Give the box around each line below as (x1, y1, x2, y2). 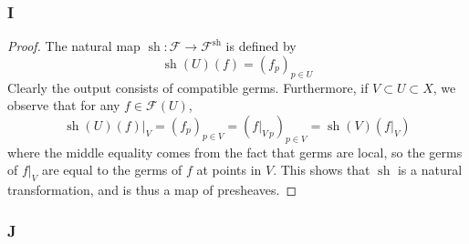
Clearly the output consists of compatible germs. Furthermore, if (7, 77, 369, 97)
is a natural (397, 160, 463, 179)
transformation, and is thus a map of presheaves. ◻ (7, 179, 297, 198)
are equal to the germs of (41, 160, 182, 179)
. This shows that (273, 160, 370, 179)
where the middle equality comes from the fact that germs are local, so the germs (7, 142, 463, 161)
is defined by (225, 36, 297, 56)
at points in (196, 160, 262, 179)
